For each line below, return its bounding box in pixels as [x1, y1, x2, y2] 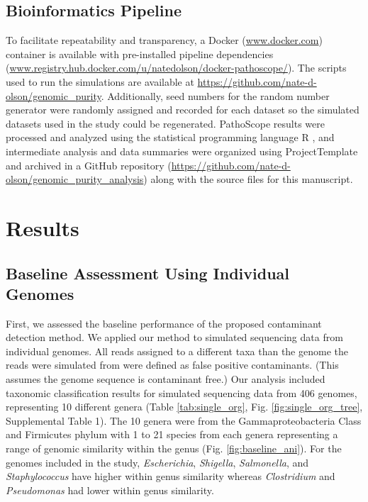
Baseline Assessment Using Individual [6, 262, 290, 284]
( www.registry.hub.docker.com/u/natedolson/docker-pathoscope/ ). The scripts [6, 60, 347, 75]
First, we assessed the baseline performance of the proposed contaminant [6, 316, 322, 330]
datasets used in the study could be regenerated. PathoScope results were [6, 116, 325, 130]
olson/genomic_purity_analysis [6, 172, 144, 186]
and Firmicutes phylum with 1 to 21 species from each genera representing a [6, 427, 338, 442]
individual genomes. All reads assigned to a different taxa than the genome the [6, 343, 348, 358]
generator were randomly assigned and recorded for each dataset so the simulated [6, 102, 359, 117]
